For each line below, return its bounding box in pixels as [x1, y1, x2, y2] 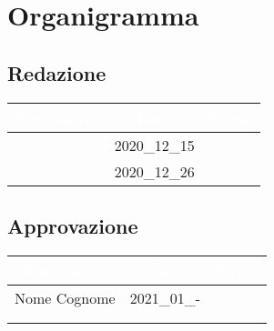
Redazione [7, 58, 107, 86]
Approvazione [7, 211, 138, 239]
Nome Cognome [15, 286, 116, 308]
